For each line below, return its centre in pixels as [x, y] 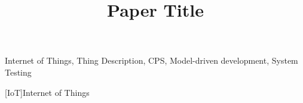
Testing [18, 72]
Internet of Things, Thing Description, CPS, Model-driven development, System [151, 60]
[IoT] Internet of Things [47, 92]
